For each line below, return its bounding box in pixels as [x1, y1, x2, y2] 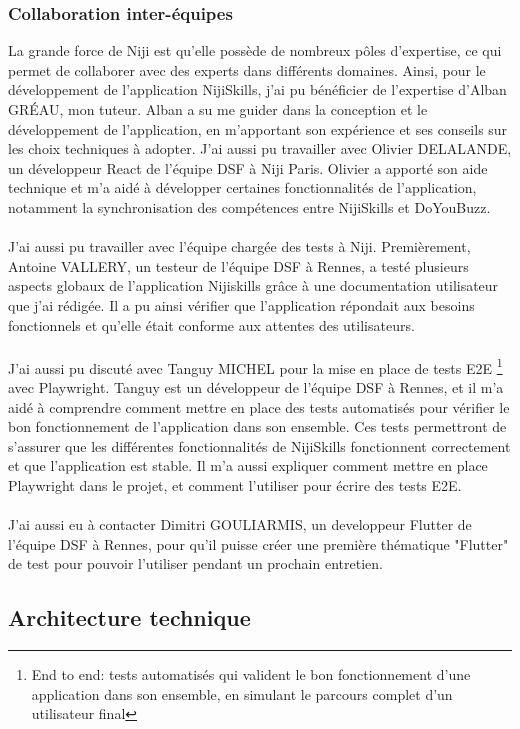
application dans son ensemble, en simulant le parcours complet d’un [31, 683, 453, 704]
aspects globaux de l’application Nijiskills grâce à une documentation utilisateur [8, 275, 499, 296]
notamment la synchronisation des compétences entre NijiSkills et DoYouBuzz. [8, 196, 491, 217]
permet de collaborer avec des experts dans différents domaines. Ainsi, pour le [8, 59, 486, 80]
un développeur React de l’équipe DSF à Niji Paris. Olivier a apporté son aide [8, 157, 488, 178]
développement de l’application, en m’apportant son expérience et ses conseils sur [8, 118, 508, 139]
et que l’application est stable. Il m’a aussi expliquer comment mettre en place [8, 455, 488, 476]
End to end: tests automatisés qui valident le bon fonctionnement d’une [31, 664, 471, 685]
